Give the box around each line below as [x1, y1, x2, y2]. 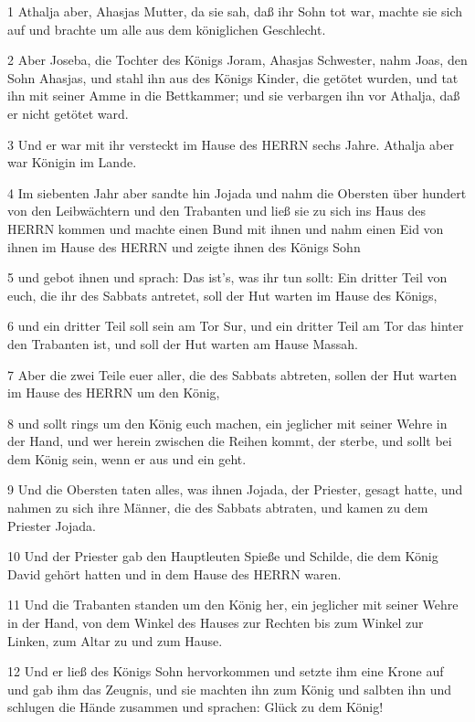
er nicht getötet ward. [7, 103, 129, 122]
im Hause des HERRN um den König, [7, 383, 220, 402]
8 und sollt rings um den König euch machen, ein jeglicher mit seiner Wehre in [7, 413, 448, 432]
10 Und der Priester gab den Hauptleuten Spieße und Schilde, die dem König [7, 547, 438, 566]
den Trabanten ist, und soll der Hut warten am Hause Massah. [7, 334, 358, 353]
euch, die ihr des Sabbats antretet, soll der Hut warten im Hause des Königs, [7, 285, 438, 304]
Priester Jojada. [7, 515, 97, 535]
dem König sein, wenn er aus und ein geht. [7, 449, 247, 468]
